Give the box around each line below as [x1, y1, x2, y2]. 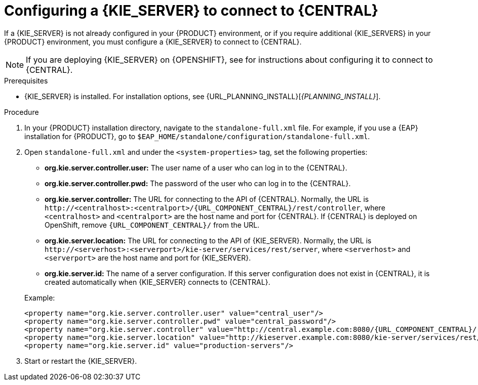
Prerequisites [4, 76, 48, 85]
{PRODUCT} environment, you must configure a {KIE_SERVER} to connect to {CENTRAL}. [4, 37, 302, 46]
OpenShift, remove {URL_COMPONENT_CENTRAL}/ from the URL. [45, 220, 260, 229]
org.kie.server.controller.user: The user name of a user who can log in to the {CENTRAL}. [45, 163, 347, 172]
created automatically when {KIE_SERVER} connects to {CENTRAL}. [45, 277, 270, 286]
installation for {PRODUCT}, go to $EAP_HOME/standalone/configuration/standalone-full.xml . [24, 132, 370, 141]
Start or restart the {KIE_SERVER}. [24, 356, 137, 365]
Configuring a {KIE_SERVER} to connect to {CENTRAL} [4, 2, 379, 19]
